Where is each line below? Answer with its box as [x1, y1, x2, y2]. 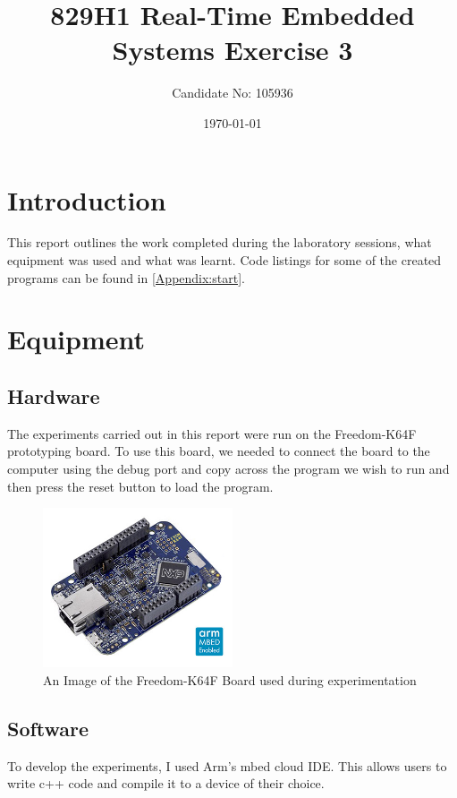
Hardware [7, 382, 100, 409]
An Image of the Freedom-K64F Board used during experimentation [43, 670, 417, 689]
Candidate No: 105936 [172, 83, 293, 102]
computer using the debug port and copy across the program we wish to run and [7, 459, 450, 477]
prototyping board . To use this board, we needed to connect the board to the [7, 442, 430, 460]
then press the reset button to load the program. [7, 476, 274, 495]
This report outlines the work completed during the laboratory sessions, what [7, 233, 432, 252]
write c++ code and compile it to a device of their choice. [7, 774, 325, 793]
